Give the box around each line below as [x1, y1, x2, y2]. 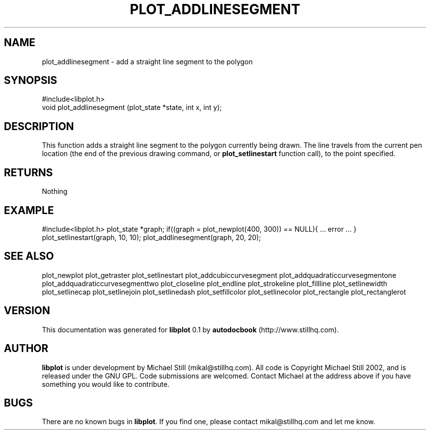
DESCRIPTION [4, 120, 74, 133]
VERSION [4, 304, 51, 317]
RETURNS [4, 166, 53, 179]
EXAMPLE [4, 204, 54, 217]
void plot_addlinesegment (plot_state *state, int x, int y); [42, 103, 222, 112]
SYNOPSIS [4, 74, 57, 87]
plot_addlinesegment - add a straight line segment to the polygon [42, 57, 253, 66]
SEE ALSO [4, 250, 54, 263]
